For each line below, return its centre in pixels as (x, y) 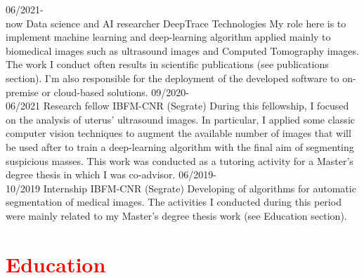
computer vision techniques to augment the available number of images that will (178, 133)
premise (22, 92)
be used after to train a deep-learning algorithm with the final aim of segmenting (180, 146)
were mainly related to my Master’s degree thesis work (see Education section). (176, 215)
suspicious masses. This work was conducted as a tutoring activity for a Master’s (180, 160)
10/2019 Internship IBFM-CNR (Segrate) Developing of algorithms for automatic (181, 188)
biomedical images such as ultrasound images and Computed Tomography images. (182, 50)
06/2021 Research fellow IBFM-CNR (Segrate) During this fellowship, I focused (177, 106)
